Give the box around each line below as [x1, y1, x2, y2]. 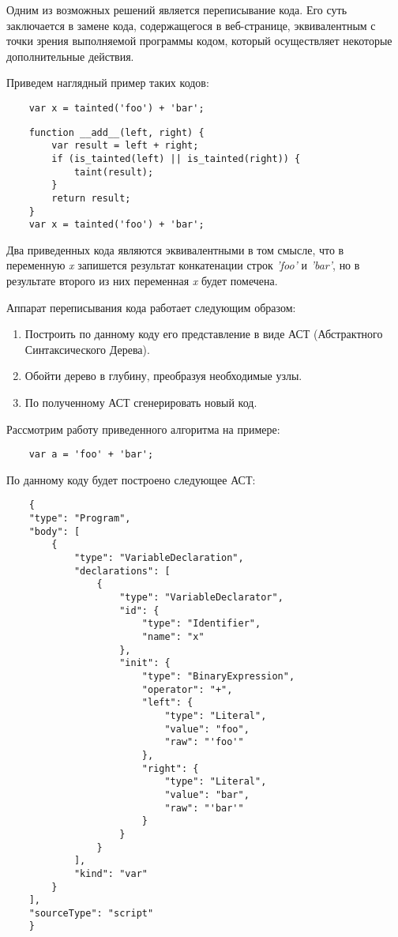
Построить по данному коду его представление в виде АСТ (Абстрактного [24, 326, 383, 342]
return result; [51, 192, 131, 204]
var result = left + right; [51, 140, 199, 152]
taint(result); [73, 166, 154, 178]
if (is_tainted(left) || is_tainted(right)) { [51, 152, 301, 164]
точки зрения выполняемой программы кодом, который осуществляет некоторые [6, 32, 392, 49]
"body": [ [28, 525, 81, 537]
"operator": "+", [141, 683, 233, 695]
